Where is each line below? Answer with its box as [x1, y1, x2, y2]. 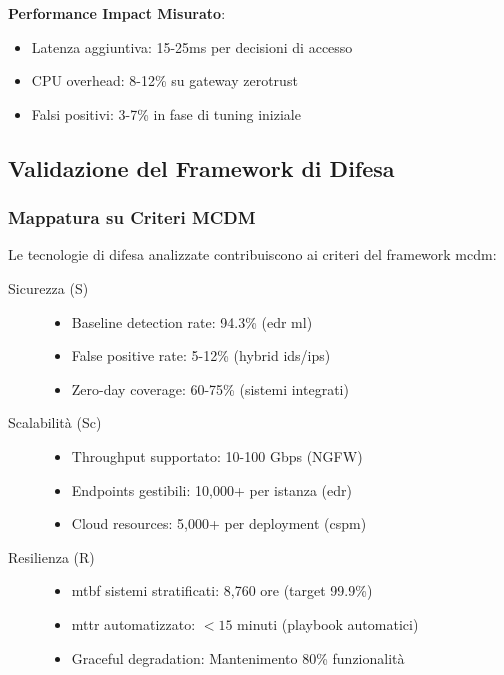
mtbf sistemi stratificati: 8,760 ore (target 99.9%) [71, 580, 373, 601]
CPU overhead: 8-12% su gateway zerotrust [31, 70, 298, 91]
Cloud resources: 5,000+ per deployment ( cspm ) [71, 513, 367, 534]
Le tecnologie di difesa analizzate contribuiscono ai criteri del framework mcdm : [8, 244, 497, 265]
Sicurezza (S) [8, 277, 89, 298]
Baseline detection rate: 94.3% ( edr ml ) [71, 311, 313, 332]
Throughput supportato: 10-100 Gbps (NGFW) [71, 445, 363, 466]
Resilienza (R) [8, 546, 95, 567]
